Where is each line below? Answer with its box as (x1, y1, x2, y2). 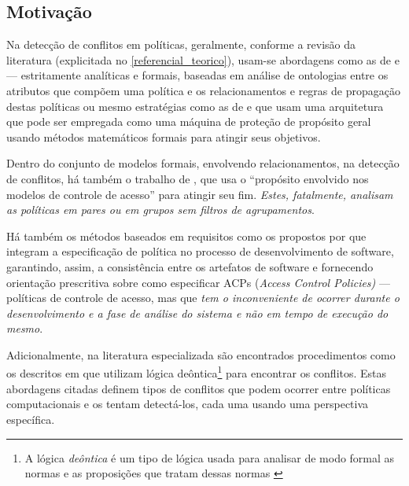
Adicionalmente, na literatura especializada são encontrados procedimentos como (6, 346, 396, 363)
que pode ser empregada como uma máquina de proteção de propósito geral (6, 113, 371, 130)
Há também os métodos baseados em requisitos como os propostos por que (6, 227, 367, 244)
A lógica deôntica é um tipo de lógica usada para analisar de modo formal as (24, 449, 395, 466)
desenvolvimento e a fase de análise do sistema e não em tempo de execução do (6, 304, 389, 321)
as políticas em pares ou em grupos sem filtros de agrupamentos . (6, 201, 315, 218)
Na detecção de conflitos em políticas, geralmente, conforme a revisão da (6, 36, 356, 53)
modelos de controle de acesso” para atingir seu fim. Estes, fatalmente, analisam (6, 186, 393, 202)
